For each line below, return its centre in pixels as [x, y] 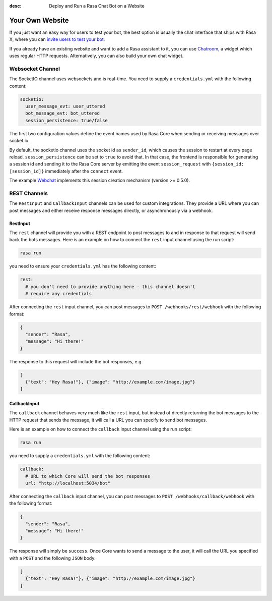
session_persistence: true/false [66, 120]
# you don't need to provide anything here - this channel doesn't [110, 287]
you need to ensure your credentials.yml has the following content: [83, 266]
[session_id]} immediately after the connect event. [66, 171]
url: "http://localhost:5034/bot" [68, 483]
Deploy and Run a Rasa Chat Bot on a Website [97, 6]
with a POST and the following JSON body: [52, 558]
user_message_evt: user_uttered [65, 106]
